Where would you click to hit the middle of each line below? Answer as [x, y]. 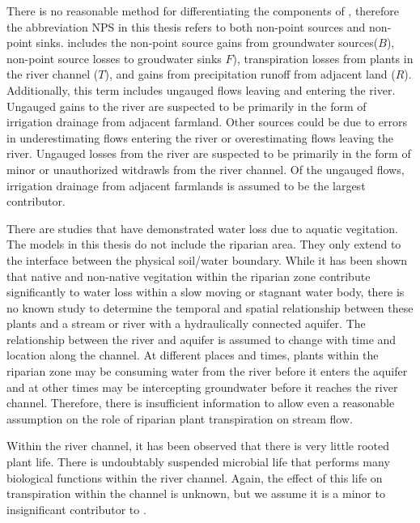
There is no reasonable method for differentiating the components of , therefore [203, 11]
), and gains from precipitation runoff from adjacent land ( [250, 74]
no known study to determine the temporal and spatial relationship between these [210, 307]
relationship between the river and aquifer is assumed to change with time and [202, 339]
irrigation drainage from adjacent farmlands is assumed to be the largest [186, 185]
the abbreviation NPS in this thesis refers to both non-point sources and [186, 26]
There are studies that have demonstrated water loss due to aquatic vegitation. [202, 228]
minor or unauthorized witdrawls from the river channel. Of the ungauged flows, [206, 169]
